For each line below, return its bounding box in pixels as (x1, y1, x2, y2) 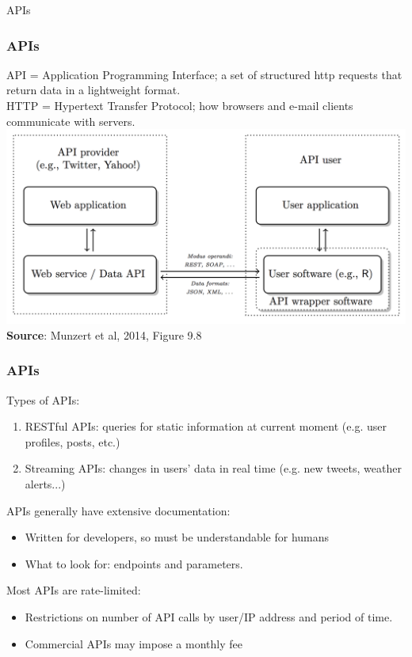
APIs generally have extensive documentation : (6, 502, 231, 518)
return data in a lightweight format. (6, 82, 181, 98)
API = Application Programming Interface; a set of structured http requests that (6, 66, 402, 82)
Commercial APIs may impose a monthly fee (25, 635, 242, 651)
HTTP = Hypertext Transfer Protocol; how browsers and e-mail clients (6, 97, 353, 113)
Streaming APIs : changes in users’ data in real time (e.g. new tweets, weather (25, 460, 402, 477)
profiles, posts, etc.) (25, 433, 120, 450)
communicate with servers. (6, 112, 135, 129)
